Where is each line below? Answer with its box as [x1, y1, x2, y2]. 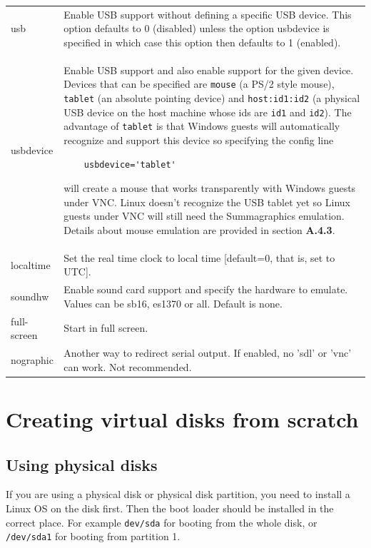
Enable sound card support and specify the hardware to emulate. [63, 282, 348, 297]
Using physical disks [6, 453, 158, 475]
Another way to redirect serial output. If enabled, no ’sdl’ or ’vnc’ [63, 345, 352, 360]
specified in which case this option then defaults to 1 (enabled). [63, 34, 341, 49]
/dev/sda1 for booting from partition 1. [6, 529, 181, 544]
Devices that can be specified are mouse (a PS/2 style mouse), [63, 76, 335, 91]
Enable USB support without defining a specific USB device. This [63, 6, 352, 21]
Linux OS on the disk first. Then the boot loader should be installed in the [6, 500, 334, 515]
